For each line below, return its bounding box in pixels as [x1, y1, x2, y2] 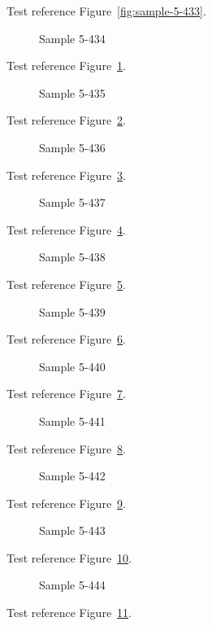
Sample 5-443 [39, 522, 106, 539]
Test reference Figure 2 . [6, 112, 126, 129]
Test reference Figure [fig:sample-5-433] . [6, 2, 206, 19]
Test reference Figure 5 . [6, 275, 126, 292]
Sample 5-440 [39, 357, 106, 374]
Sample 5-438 [39, 248, 106, 265]
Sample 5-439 [39, 303, 106, 320]
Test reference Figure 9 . [6, 494, 126, 511]
